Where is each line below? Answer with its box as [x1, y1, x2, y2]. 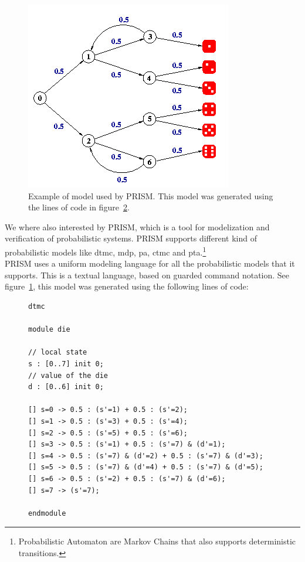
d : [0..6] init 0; [28, 383, 104, 391]
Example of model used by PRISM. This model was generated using [28, 189, 273, 202]
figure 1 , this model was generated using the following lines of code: [5, 280, 249, 292]
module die [28, 325, 70, 334]
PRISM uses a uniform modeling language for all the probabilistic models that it [5, 257, 295, 270]
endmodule [28, 509, 66, 517]
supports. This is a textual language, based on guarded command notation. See [5, 268, 290, 281]
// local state [28, 348, 87, 357]
